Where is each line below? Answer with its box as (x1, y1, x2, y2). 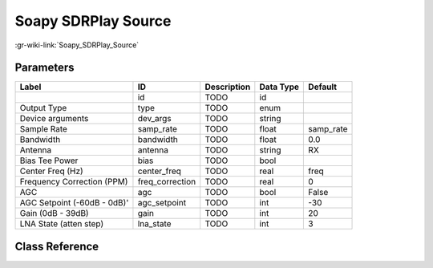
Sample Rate (19, 124, 68, 135)
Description (204, 81, 251, 92)
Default (308, 81, 337, 92)
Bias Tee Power (19, 155, 79, 166)
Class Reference (14, 239, 99, 253)
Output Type (19, 103, 67, 114)
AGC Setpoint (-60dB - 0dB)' (19, 197, 129, 209)
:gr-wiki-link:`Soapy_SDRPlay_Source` (14, 40, 140, 50)
